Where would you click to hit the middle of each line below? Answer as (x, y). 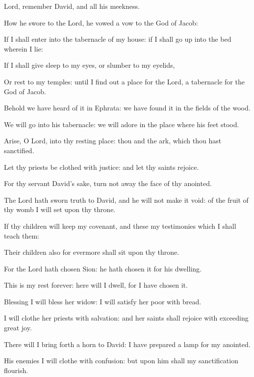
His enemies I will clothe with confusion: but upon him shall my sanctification (121, 361)
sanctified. (19, 150)
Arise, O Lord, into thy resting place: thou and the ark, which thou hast (113, 141)
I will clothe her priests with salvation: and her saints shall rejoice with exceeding (126, 318)
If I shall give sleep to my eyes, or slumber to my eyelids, (89, 65)
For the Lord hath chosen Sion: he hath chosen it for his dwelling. (103, 268)
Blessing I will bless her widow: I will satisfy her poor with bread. (103, 301)
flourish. (16, 370)
